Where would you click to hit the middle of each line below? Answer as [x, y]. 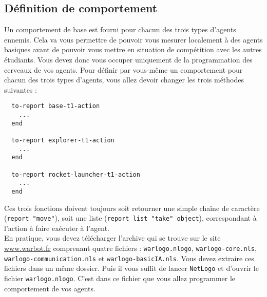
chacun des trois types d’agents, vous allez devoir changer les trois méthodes [124, 80]
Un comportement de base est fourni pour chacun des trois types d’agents [120, 29]
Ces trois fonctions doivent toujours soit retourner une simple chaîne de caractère [132, 208]
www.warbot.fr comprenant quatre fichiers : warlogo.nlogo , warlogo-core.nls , [130, 248]
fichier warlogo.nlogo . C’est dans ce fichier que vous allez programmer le [120, 278]
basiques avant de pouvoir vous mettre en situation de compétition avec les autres [133, 49]
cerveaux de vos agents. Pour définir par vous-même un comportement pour [123, 69]
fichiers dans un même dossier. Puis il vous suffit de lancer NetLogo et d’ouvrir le [131, 268]
